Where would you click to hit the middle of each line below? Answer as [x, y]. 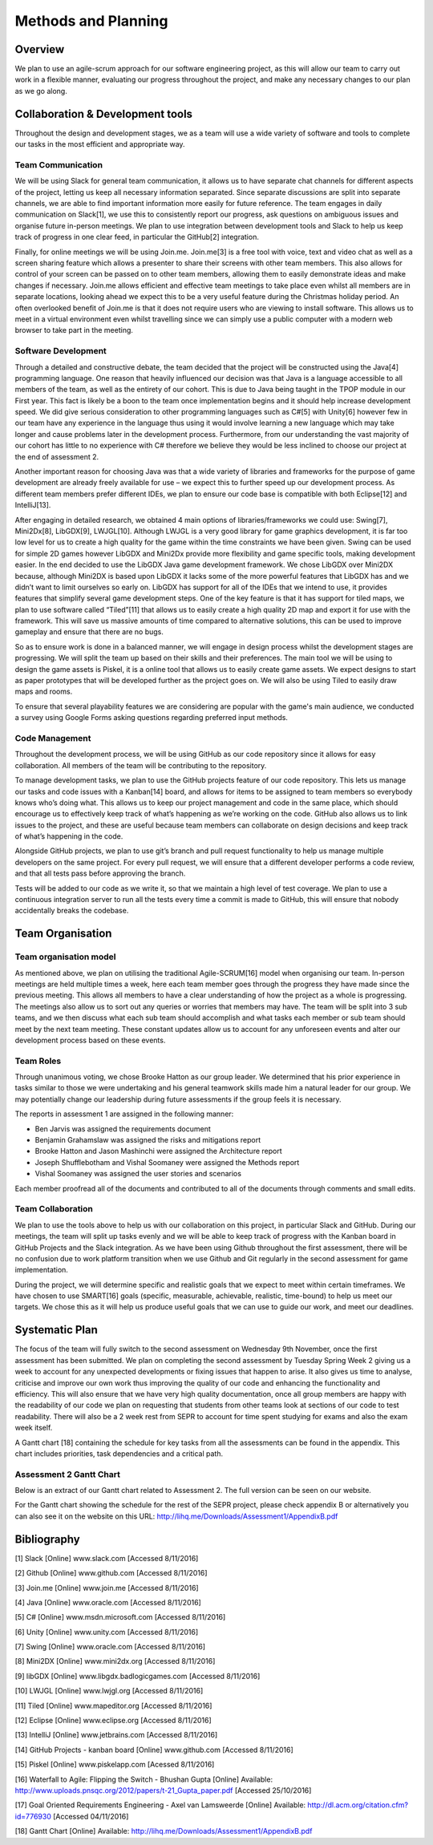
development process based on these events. [90, 1040]
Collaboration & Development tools [103, 113]
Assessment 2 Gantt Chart [67, 1474]
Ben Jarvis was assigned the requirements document [123, 1129]
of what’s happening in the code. [69, 836]
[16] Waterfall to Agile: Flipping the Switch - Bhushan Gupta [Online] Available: [144, 1779]
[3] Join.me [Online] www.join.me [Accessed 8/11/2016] [107, 1588]
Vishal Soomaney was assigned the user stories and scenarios [138, 1174]
